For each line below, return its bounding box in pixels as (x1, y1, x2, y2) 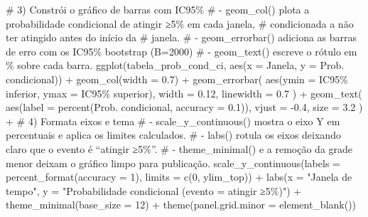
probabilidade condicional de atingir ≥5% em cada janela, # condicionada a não (6, 16, 354, 31)
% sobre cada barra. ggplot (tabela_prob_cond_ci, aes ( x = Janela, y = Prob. (6, 58, 345, 73)
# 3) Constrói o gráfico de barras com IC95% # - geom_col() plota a (6, 2, 310, 16)
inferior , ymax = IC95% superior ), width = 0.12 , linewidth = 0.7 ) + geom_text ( (6, 85, 362, 100)
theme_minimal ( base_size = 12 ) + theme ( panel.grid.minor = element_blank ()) (6, 197, 357, 212)
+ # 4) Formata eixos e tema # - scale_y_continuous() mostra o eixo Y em (6, 113, 340, 128)
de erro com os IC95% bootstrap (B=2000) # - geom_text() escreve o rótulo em (6, 43, 357, 58)
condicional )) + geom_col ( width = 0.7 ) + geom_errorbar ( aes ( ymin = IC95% (6, 71, 348, 86)
